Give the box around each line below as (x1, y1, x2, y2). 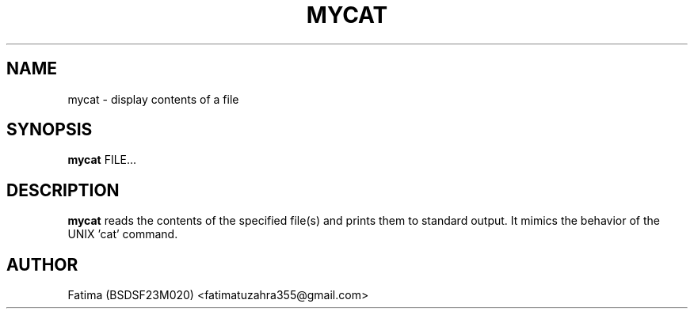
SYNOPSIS (6, 120, 93, 140)
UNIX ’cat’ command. (67, 227, 178, 241)
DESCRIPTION (6, 180, 120, 200)
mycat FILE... (67, 153, 137, 167)
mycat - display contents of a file (67, 92, 239, 106)
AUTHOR (6, 254, 78, 275)
